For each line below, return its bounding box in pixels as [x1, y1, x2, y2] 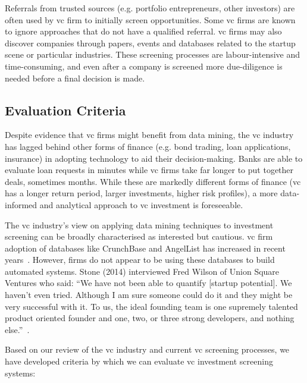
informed [5, 198, 37, 211]
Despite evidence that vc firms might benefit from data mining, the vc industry [5, 128, 294, 141]
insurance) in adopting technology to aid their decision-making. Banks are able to [5, 152, 303, 164]
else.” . [5, 323, 30, 335]
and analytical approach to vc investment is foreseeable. [39, 198, 243, 211]
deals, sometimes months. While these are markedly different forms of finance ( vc [5, 175, 301, 187]
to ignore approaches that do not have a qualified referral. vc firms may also [5, 25, 282, 37]
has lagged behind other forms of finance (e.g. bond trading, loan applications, [5, 140, 291, 152]
